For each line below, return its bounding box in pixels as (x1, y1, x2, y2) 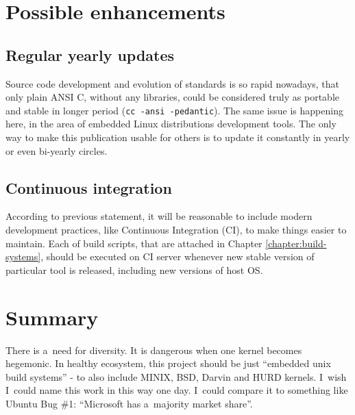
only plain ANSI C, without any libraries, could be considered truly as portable (5, 90, 339, 104)
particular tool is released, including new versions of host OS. (5, 262, 263, 277)
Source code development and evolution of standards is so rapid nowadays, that (5, 76, 340, 90)
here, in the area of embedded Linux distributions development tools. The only (5, 116, 336, 131)
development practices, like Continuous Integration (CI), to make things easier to (5, 223, 347, 236)
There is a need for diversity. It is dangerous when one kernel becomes (5, 342, 302, 357)
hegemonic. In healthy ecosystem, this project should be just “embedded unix (5, 356, 331, 370)
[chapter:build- (265, 236, 327, 250)
